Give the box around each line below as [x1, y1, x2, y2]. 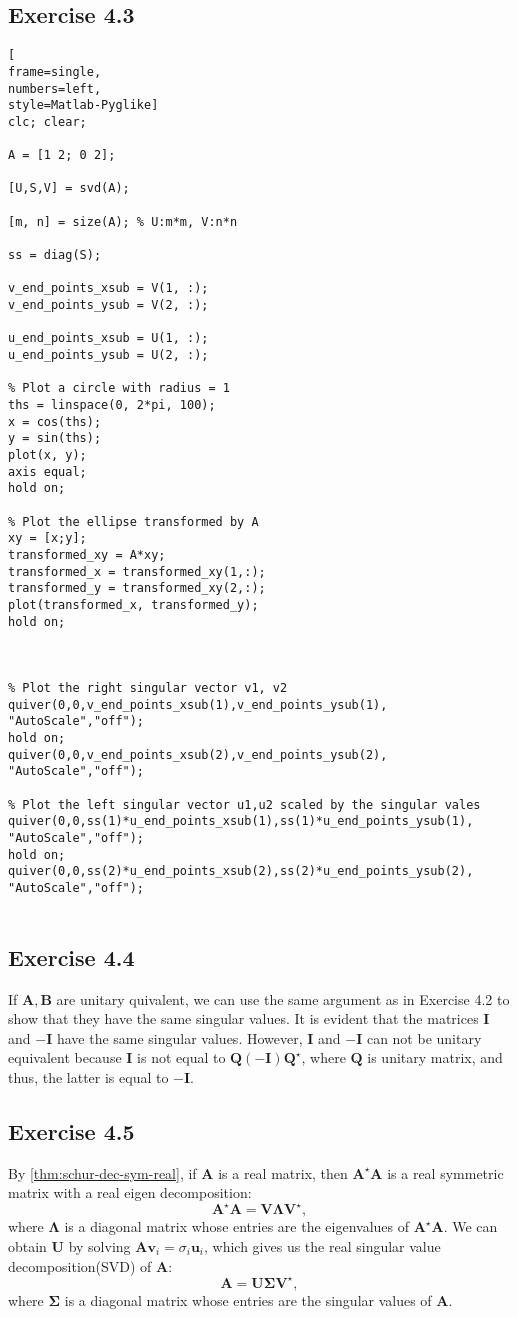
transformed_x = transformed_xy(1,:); [8, 564, 266, 579]
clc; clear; [8, 114, 87, 129]
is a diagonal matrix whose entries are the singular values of [64, 1289, 432, 1310]
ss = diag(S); [8, 248, 102, 263]
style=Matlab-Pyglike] [8, 98, 159, 113]
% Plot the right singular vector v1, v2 [8, 681, 288, 696]
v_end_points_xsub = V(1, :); [8, 281, 209, 296]
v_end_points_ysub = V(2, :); [8, 298, 209, 313]
